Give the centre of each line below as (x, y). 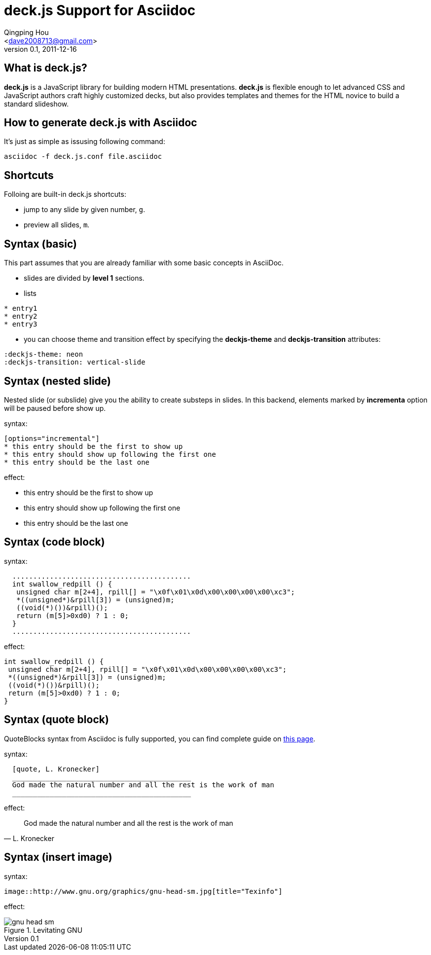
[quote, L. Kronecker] (56, 769)
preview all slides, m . (57, 225)
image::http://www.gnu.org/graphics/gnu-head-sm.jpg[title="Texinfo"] (143, 891)
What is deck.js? (46, 68)
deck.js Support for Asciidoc (100, 10)
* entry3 (21, 324)
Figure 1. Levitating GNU (43, 930)
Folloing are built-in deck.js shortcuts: (65, 194)
